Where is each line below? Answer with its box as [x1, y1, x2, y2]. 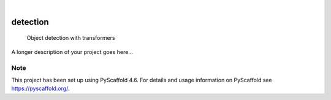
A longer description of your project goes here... [11, 48, 133, 55]
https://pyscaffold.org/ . [11, 85, 70, 92]
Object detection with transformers [26, 34, 116, 42]
